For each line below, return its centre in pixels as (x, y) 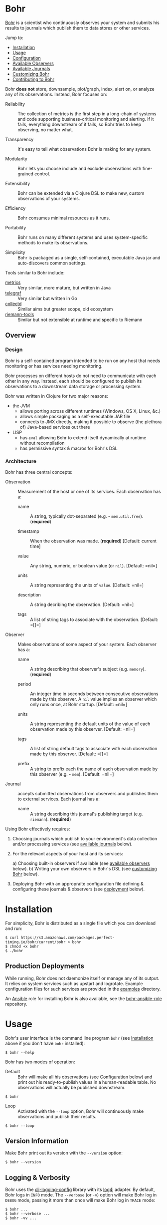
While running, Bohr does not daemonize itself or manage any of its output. (82, 978)
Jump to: (14, 38)
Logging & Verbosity (38, 1177)
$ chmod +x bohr (22, 946)
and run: (14, 928)
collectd (13, 303)
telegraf (13, 293)
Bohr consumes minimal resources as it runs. (64, 218)
